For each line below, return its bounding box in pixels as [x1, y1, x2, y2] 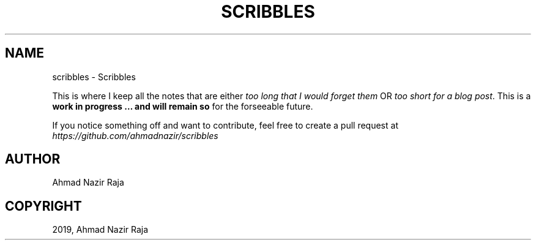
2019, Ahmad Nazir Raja [52, 224, 149, 235]
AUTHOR [5, 151, 61, 167]
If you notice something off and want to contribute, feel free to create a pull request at [52, 119, 398, 130]
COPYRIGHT [5, 198, 82, 214]
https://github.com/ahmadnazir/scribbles [52, 130, 218, 141]
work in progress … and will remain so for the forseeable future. [52, 100, 313, 111]
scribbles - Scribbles [52, 71, 136, 82]
